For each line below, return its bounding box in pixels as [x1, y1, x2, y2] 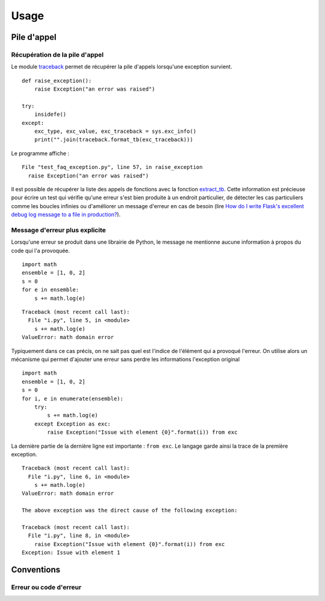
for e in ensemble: [22, 287, 79, 293]
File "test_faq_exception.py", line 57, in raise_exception [22, 164, 203, 171]
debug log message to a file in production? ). [11, 211, 121, 218]
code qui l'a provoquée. [11, 247, 70, 254]
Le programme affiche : [11, 150, 69, 157]
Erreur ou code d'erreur [11, 583, 82, 591]
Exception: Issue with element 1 [22, 549, 120, 556]
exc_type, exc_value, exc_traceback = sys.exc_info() [34, 128, 197, 135]
